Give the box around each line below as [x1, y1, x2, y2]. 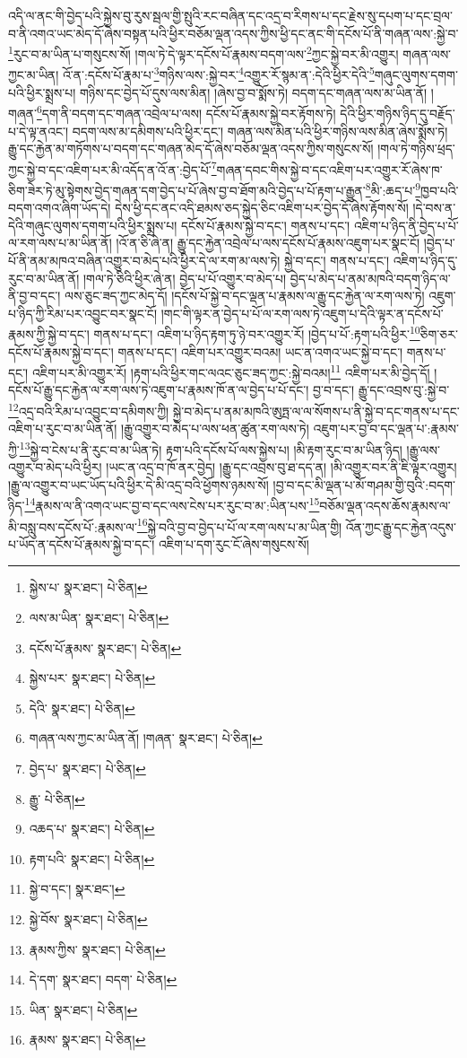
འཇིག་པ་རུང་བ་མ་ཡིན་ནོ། [8, 419, 117, 438]
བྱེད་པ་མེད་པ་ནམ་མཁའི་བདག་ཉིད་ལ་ [290, 268, 451, 287]
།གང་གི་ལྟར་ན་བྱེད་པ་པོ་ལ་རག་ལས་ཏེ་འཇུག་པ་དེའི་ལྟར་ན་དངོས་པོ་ [160, 303, 444, 322]
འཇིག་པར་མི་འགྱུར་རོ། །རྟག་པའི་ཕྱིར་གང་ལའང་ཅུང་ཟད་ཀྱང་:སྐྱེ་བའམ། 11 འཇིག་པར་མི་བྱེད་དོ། [31, 361, 430, 381]
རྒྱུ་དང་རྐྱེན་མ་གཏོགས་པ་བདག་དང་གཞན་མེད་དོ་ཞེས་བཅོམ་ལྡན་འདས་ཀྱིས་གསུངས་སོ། [8, 139, 374, 158]
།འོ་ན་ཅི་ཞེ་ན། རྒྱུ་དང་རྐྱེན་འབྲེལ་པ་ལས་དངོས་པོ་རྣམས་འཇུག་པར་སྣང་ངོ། [116, 233, 420, 252]
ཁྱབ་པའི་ [420, 180, 459, 199]
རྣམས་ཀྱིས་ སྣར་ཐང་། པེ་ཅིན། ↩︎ [29, 940, 166, 958]
